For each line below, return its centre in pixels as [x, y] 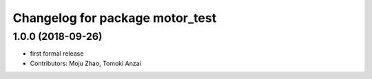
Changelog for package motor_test [115, 18]
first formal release [57, 54]
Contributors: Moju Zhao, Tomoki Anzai [85, 63]
